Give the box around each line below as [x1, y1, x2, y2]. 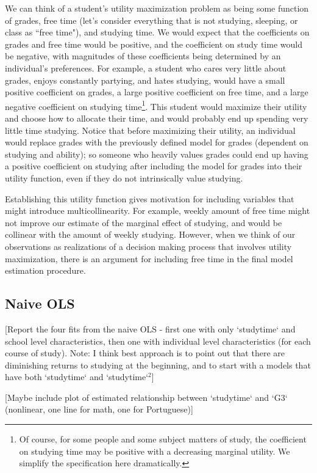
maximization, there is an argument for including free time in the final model [5, 252, 293, 265]
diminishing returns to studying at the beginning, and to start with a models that [5, 358, 311, 371]
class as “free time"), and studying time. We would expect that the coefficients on [5, 26, 310, 38]
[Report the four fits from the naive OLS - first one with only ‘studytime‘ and [5, 322, 296, 335]
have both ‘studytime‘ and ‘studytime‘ [5, 370, 149, 383]
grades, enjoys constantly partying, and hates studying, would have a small [5, 73, 285, 86]
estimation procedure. [5, 264, 86, 277]
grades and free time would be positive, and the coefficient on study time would [5, 37, 302, 50]
